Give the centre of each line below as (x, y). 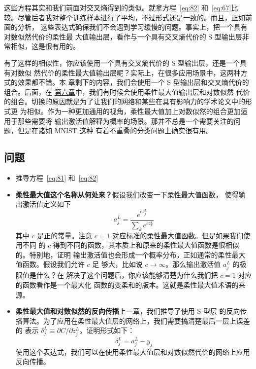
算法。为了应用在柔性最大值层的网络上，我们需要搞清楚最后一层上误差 (136, 320)
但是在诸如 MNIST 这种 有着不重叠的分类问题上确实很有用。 (115, 130)
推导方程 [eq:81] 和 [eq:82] (57, 177)
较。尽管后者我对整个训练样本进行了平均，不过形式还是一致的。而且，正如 (125, 17)
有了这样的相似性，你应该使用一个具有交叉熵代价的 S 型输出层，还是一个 (122, 62)
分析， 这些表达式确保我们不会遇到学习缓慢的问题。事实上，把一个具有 (132, 27)
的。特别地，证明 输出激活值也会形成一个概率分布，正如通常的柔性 (124, 254)
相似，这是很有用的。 (45, 46)
